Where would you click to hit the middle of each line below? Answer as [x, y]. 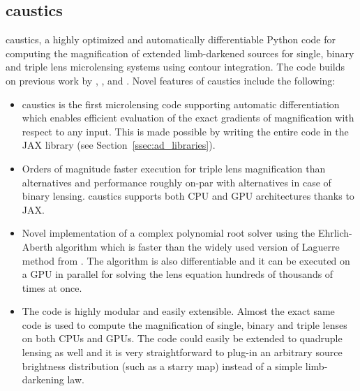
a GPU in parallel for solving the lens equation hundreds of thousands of [178, 274]
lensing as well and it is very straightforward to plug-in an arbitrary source [182, 352]
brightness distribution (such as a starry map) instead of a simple [162, 366]
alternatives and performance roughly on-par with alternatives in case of [177, 182]
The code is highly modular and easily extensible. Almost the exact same [178, 311]
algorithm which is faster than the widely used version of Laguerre [198, 246]
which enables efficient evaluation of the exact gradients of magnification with [188, 118]
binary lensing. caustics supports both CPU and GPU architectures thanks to [188, 196]
